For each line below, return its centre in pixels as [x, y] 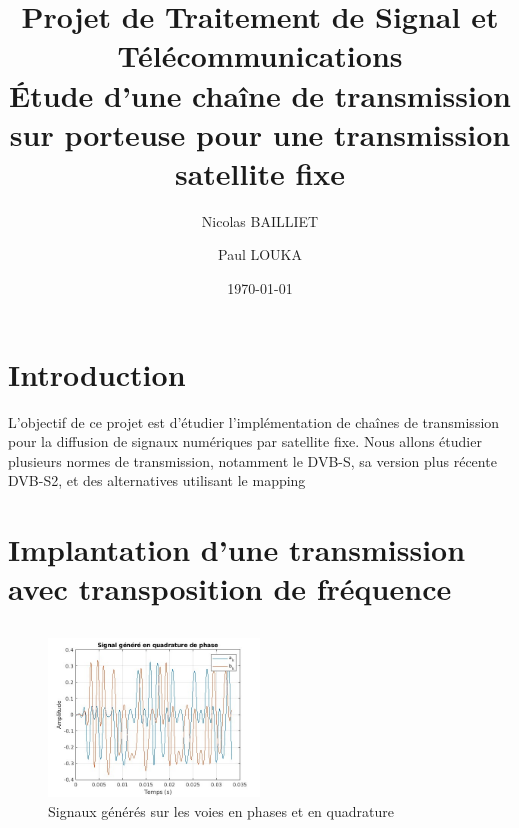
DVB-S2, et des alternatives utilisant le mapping [157, 480]
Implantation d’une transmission [237, 549]
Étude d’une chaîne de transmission [260, 94]
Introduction [97, 373]
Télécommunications [260, 55]
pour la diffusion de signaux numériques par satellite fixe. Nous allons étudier [245, 441]
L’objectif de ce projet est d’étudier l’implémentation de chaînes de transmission [254, 421]
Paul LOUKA [259, 254]
